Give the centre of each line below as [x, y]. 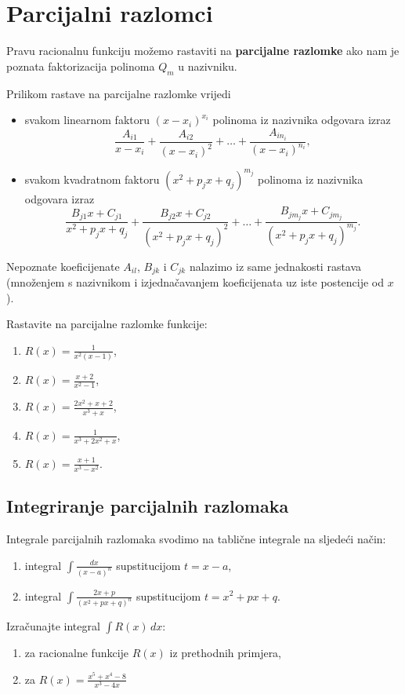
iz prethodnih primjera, [226, 653]
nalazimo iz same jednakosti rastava [275, 266]
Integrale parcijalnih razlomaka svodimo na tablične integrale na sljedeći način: [196, 539]
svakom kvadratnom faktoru [92, 179]
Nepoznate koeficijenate [63, 266]
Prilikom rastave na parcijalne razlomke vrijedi [119, 93]
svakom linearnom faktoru [87, 120]
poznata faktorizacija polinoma [81, 66]
